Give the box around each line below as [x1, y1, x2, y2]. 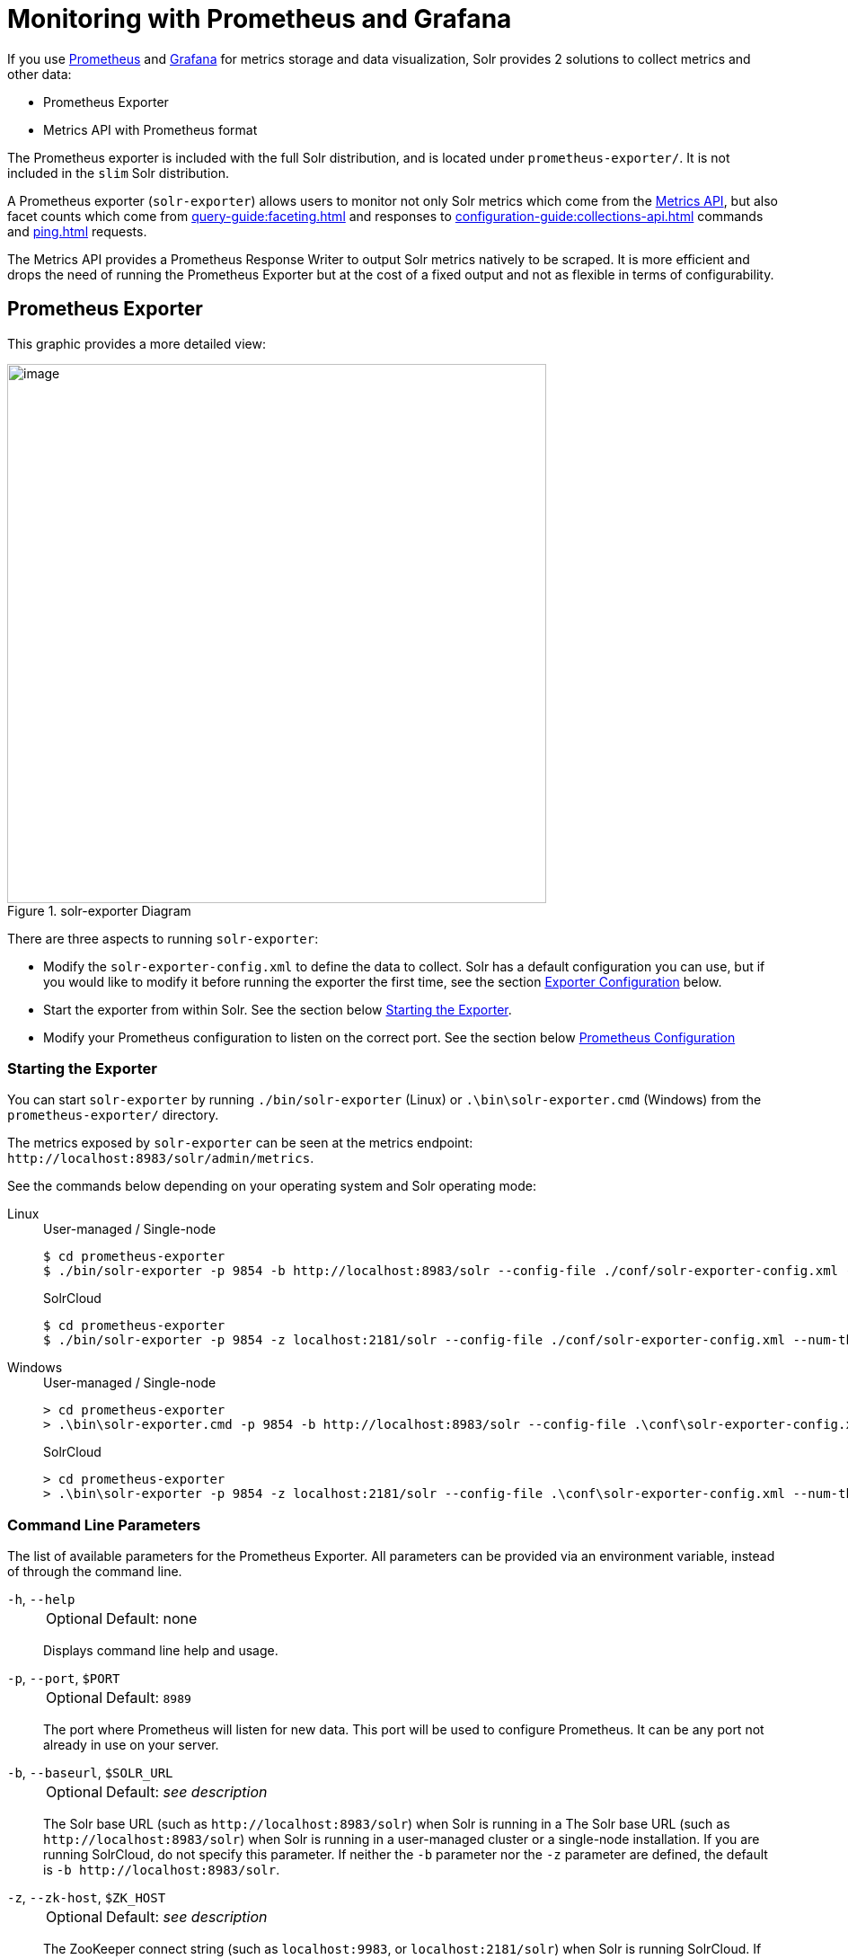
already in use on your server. [43, 1737, 219, 1753]
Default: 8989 [106, 1689, 191, 1707]
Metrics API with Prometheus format [43, 121, 258, 137]
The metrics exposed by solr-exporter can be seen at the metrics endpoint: [7, 1135, 473, 1151]
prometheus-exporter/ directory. [7, 1107, 219, 1123]
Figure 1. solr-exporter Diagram [7, 902, 191, 918]
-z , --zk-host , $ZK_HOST [7, 1890, 166, 1906]
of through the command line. [7, 1564, 182, 1580]
